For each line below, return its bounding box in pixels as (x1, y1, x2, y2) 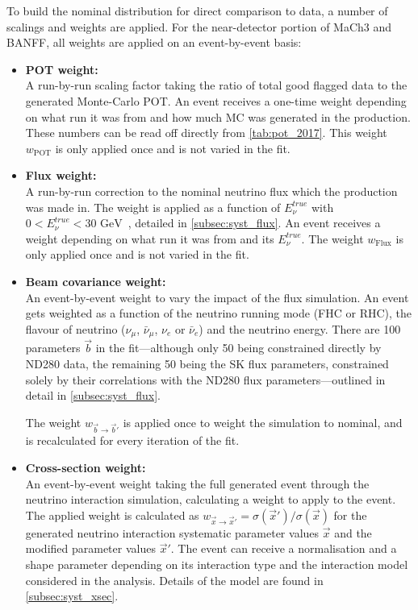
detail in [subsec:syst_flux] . (25, 387, 161, 404)
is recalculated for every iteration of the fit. (25, 432, 240, 449)
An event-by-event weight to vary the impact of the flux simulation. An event (25, 288, 409, 305)
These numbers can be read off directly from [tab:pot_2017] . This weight (25, 124, 387, 141)
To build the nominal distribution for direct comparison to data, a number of (6, 2, 388, 19)
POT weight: (25, 60, 98, 77)
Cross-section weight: (25, 459, 146, 476)
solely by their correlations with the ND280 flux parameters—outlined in (25, 371, 386, 388)
